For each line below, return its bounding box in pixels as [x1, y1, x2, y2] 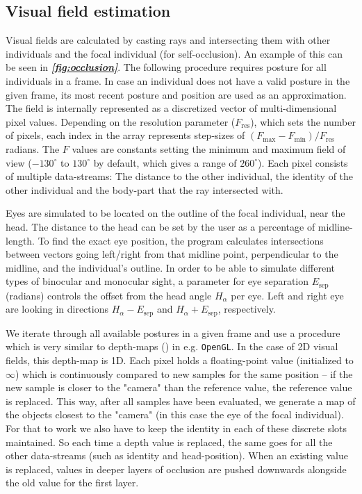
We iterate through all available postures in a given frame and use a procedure [6, 325, 340, 340]
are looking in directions [6, 302, 108, 316]
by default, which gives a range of [93, 155, 237, 170]
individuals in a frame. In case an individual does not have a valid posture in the [6, 73, 350, 88]
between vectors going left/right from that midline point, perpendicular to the [6, 247, 338, 261]
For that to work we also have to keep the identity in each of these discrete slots [6, 421, 347, 436]
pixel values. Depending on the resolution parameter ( [6, 114, 236, 129]
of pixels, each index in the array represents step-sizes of [6, 128, 245, 142]
